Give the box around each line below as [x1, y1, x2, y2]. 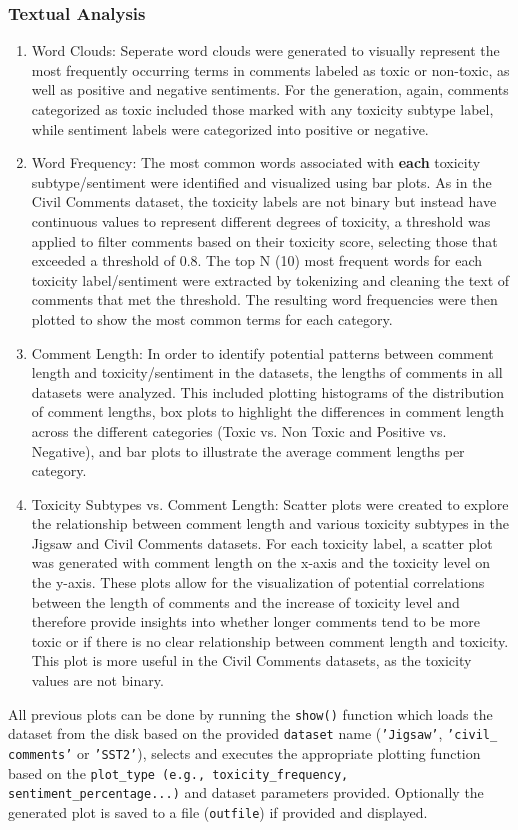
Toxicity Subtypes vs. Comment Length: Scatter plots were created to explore [31, 493, 509, 514]
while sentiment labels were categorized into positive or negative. [31, 118, 429, 139]
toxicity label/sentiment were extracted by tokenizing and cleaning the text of [31, 269, 510, 290]
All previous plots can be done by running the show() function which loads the [8, 703, 493, 724]
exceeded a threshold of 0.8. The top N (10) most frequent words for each [31, 250, 483, 271]
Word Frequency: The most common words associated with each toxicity [31, 152, 481, 173]
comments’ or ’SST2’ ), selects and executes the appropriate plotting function [8, 742, 481, 763]
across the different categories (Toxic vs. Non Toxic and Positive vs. [31, 420, 447, 441]
